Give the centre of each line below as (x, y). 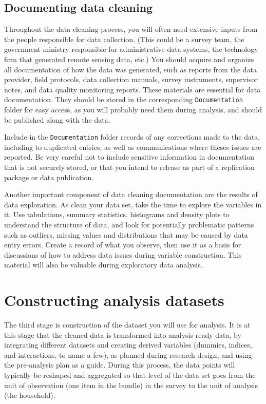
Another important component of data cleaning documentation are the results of (131, 194)
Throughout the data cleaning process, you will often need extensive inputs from (131, 29)
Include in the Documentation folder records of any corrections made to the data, (132, 137)
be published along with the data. (57, 119)
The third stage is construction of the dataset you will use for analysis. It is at (127, 325)
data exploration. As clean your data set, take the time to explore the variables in (133, 204)
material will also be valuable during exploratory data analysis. (103, 265)
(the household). (30, 395)
